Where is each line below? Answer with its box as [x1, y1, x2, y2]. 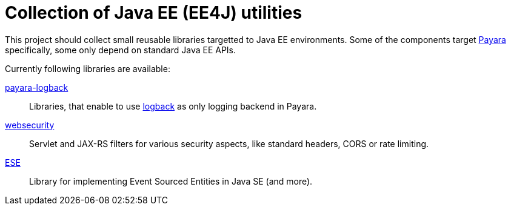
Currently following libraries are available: [5, 63, 170, 74]
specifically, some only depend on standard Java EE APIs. [5, 44, 236, 55]
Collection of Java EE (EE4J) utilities [5, 2, 302, 23]
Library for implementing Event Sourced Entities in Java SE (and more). [29, 176, 313, 186]
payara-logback [5, 82, 68, 93]
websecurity [5, 119, 55, 130]
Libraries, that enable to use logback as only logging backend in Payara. [29, 100, 317, 111]
